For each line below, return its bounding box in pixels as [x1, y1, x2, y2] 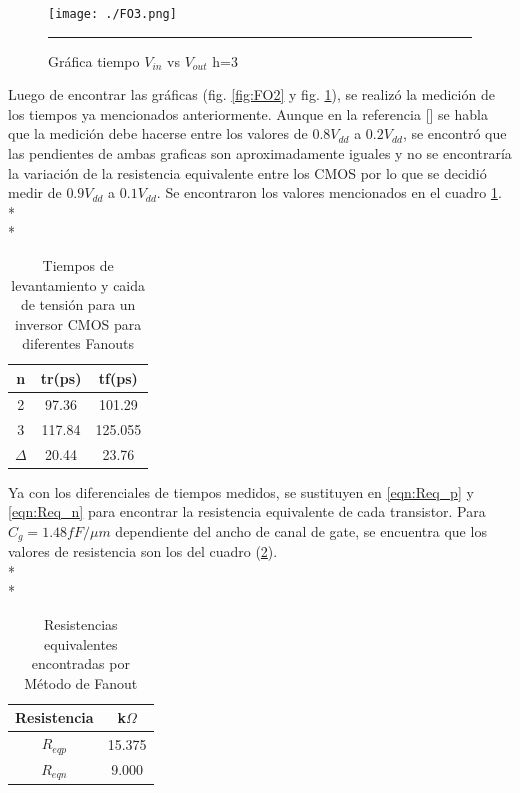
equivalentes [44, 633, 118, 654]
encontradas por [31, 653, 130, 674]
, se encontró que [402, 123, 507, 144]
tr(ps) [40, 367, 82, 388]
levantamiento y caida [11, 274, 146, 295]
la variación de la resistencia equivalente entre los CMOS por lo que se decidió [8, 162, 487, 183]
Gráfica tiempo [48, 50, 140, 71]
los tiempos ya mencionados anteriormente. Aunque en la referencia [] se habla [8, 103, 488, 124]
